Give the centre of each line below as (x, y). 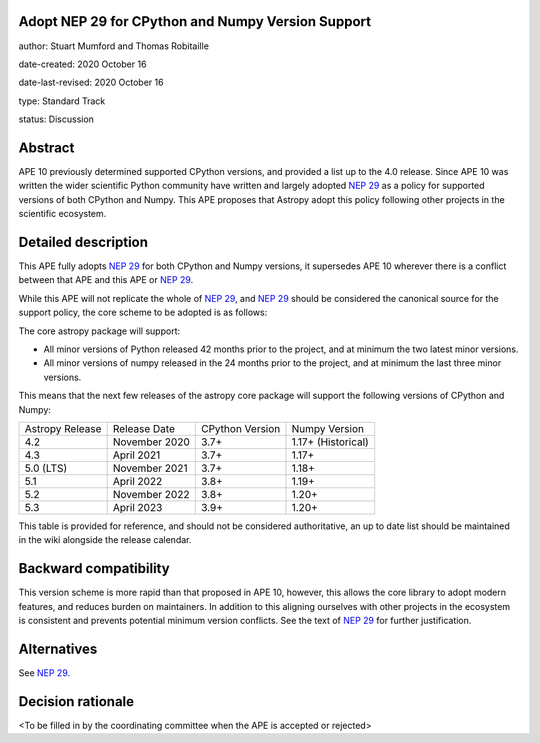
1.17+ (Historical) (330, 442)
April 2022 (137, 481)
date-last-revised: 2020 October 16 (91, 82)
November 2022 (151, 494)
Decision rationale (76, 701)
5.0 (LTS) (46, 468)
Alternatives (58, 648)
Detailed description (83, 241)
